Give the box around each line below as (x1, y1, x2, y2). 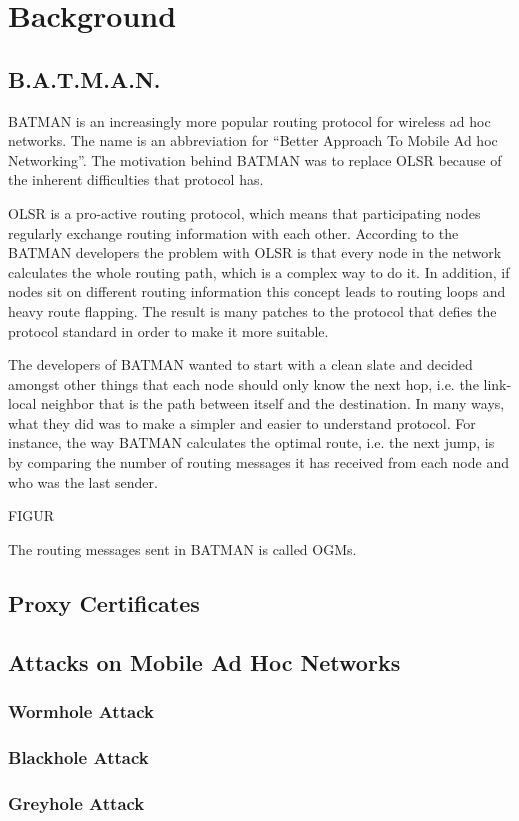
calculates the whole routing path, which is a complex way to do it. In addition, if (8, 261, 510, 282)
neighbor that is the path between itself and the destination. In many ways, (41, 393, 505, 414)
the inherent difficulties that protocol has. (8, 169, 264, 190)
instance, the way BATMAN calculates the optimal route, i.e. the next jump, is (8, 432, 495, 453)
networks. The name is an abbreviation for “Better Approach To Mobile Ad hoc (8, 130, 498, 151)
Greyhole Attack (8, 790, 145, 815)
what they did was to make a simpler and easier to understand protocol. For (8, 412, 476, 433)
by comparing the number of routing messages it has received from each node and (8, 452, 509, 473)
